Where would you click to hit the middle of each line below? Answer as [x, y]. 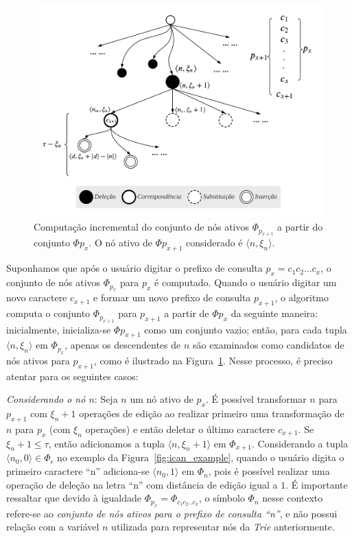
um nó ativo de [162, 399]
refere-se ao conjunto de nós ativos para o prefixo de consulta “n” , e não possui [172, 513]
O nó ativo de [123, 243]
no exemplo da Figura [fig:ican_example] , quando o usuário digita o [201, 457]
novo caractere [37, 297]
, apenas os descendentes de [123, 345]
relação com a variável [53, 527]
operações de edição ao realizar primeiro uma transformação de [212, 413]
